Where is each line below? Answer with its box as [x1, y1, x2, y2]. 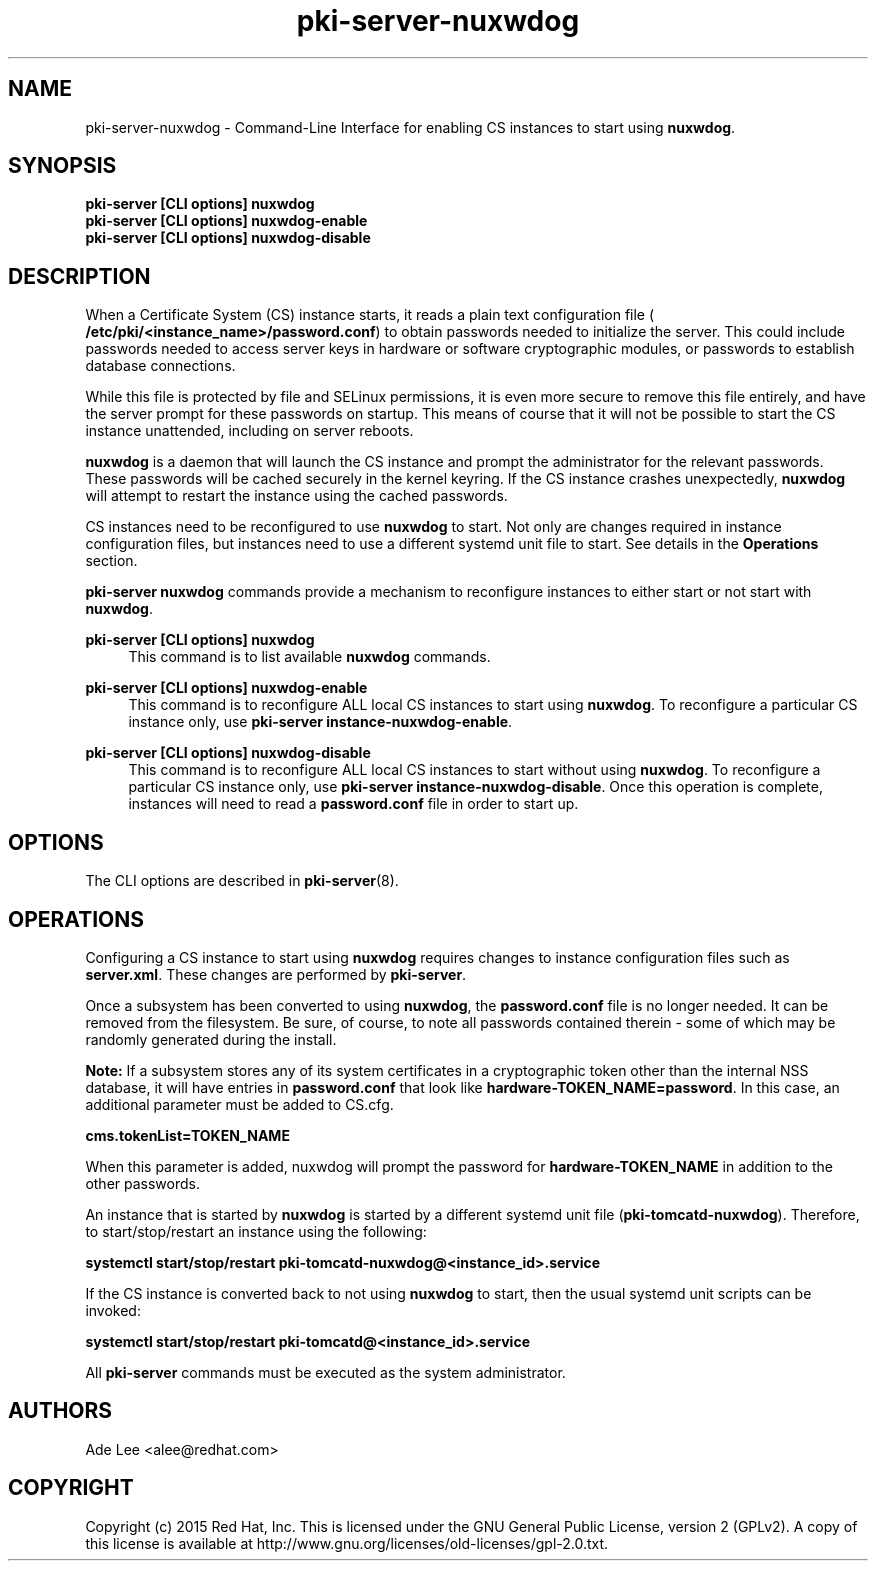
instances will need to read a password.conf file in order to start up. [128, 795, 579, 813]
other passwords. [85, 1174, 200, 1192]
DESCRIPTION [8, 263, 151, 289]
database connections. [85, 357, 236, 375]
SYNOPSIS [8, 153, 117, 179]
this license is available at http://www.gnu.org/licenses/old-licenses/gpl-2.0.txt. [85, 1534, 609, 1552]
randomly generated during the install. [85, 1030, 337, 1048]
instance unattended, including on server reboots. [85, 422, 414, 440]
